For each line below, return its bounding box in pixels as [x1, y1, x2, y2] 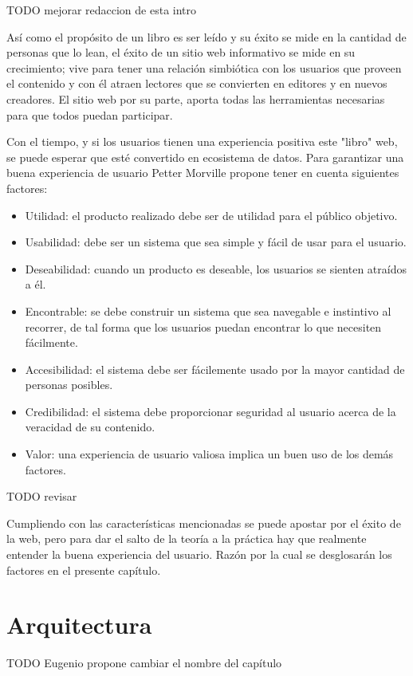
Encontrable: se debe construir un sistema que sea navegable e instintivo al [25, 302, 391, 319]
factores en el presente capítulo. [6, 561, 161, 578]
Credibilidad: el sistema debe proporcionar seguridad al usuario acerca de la [25, 403, 396, 419]
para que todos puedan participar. [6, 106, 173, 123]
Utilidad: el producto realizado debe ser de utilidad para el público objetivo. [25, 206, 398, 223]
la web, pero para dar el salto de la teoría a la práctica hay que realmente [6, 530, 367, 547]
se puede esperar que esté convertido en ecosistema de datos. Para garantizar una [6, 148, 404, 165]
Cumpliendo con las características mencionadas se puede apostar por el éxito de [6, 514, 401, 531]
